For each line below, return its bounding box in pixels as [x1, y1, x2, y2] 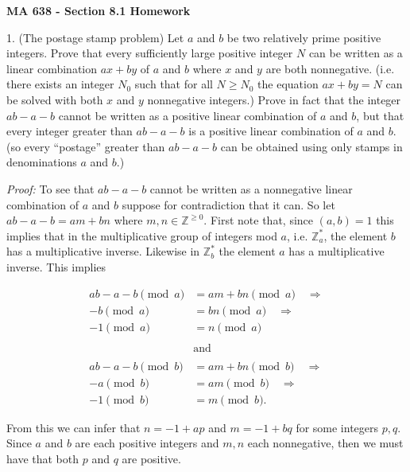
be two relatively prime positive [226, 29, 381, 45]
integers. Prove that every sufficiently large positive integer [6, 45, 293, 61]
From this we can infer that [6, 419, 141, 435]
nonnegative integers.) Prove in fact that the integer [147, 91, 401, 107]
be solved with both [6, 91, 103, 107]
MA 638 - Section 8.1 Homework [6, 2, 191, 18]
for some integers [296, 419, 379, 435]
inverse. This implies [6, 258, 106, 275]
